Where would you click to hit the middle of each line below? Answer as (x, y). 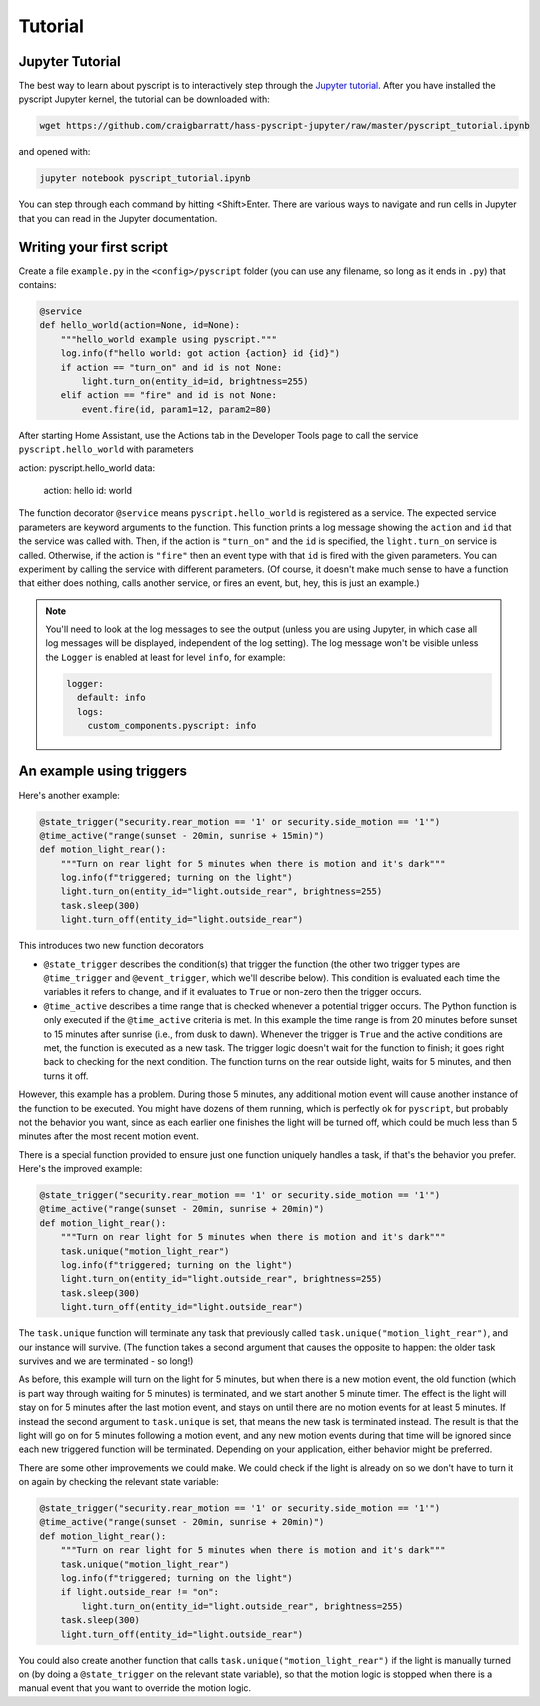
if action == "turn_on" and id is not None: (171, 367)
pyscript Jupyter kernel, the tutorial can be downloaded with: (144, 99)
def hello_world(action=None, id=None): (139, 325)
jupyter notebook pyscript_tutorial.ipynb (145, 178)
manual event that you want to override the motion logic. (135, 1688)
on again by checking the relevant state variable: (118, 1482)
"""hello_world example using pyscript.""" (168, 339)
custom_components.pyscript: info (172, 726)
